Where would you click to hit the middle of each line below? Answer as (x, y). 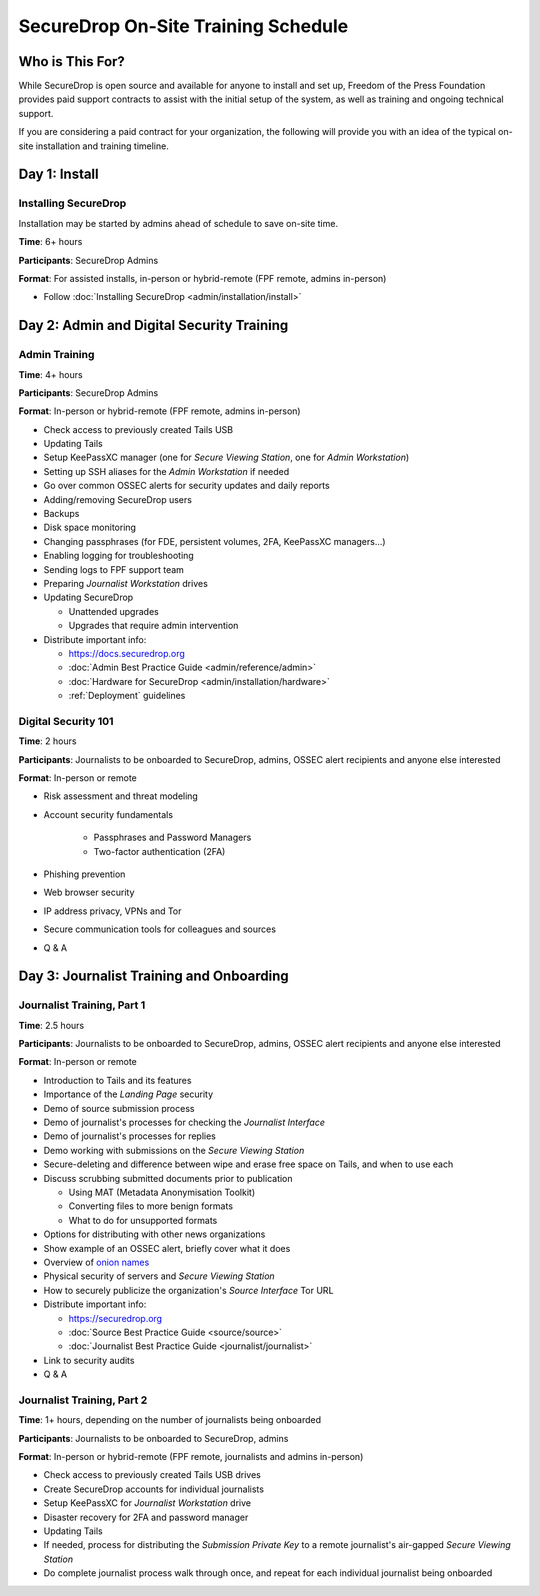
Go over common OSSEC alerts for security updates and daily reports (186, 486)
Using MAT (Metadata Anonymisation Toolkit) (162, 1192)
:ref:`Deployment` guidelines (127, 696)
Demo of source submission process (119, 1108)
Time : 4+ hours (51, 374)
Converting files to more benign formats (151, 1206)
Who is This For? (71, 61)
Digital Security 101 (66, 721)
